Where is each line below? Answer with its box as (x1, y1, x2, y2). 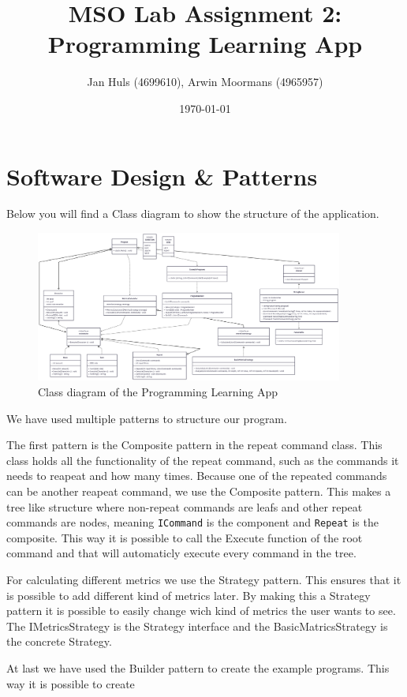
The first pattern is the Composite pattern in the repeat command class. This (6, 437, 383, 453)
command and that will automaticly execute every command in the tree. (6, 545, 357, 561)
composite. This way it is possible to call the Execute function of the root (6, 529, 363, 545)
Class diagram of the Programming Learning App (38, 384, 278, 400)
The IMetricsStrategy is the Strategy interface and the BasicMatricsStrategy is (6, 617, 388, 634)
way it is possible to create (6, 675, 135, 691)
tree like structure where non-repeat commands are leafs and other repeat (6, 498, 363, 515)
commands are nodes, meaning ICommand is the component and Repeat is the (6, 514, 379, 530)
